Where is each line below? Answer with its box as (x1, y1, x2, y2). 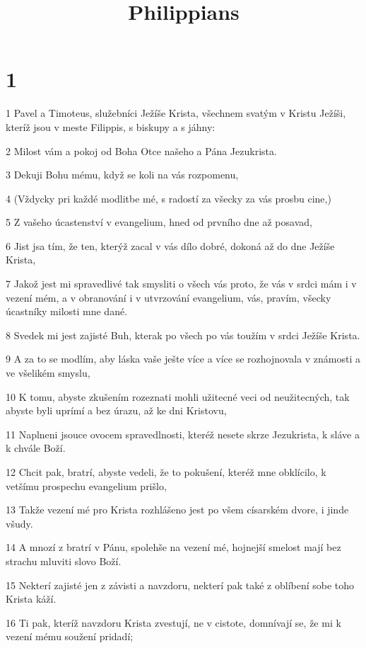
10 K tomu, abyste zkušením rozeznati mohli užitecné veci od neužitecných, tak (6, 389, 350, 404)
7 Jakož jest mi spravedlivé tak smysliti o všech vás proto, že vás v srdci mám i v (6, 276, 357, 291)
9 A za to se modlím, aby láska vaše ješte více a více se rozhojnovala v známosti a (6, 351, 361, 366)
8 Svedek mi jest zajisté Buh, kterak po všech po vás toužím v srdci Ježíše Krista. (6, 327, 360, 342)
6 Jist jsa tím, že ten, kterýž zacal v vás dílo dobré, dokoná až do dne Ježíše (6, 238, 335, 253)
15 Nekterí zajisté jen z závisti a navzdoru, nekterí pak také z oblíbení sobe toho (6, 577, 355, 592)
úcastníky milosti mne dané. (6, 304, 128, 319)
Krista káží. (6, 591, 57, 606)
